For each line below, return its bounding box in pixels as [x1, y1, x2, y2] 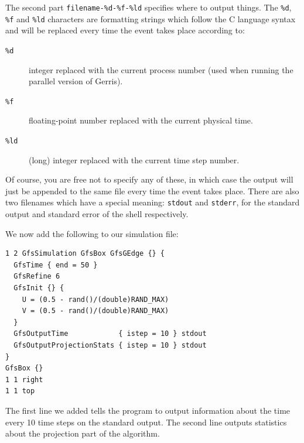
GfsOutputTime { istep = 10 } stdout [13, 329, 207, 338]
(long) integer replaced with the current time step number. [29, 153, 240, 166]
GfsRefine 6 [13, 272, 60, 281]
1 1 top [5, 387, 35, 396]
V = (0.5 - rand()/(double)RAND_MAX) [22, 307, 169, 315]
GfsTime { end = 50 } [13, 260, 98, 269]
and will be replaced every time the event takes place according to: [5, 24, 245, 36]
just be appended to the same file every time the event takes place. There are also [5, 184, 299, 197]
